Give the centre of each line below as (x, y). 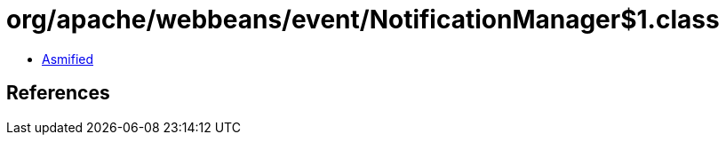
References (58, 93)
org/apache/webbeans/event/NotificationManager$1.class (363, 20)
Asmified (68, 59)
